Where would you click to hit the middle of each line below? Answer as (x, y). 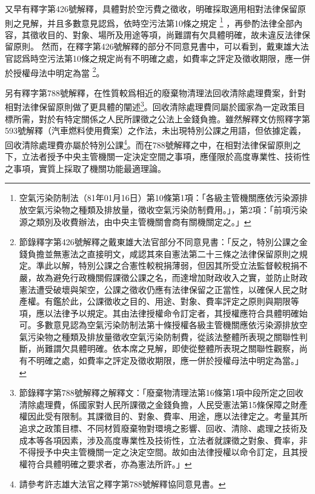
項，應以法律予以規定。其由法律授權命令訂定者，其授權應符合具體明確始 (163, 313)
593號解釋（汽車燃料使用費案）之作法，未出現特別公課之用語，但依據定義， (155, 130)
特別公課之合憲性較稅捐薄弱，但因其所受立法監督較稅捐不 (193, 265)
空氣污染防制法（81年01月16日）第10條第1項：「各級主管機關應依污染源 (159, 198)
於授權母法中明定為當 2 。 (55, 71)
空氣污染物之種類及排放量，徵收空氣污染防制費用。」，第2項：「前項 (159, 209)
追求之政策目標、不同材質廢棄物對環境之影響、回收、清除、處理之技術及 (163, 428)
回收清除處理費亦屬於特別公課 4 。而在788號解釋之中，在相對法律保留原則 (149, 143)
